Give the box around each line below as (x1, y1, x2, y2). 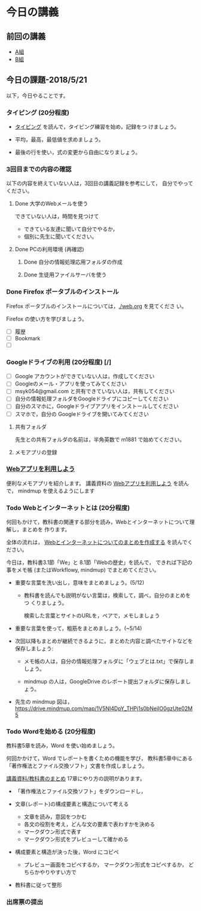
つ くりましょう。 (23, 599, 68, 607)
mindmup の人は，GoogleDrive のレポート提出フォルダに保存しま (23, 678, 186, 685)
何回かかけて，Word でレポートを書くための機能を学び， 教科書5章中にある (6, 755, 193, 762)
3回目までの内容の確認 (6, 165, 72, 174)
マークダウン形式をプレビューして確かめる (23, 835, 129, 843)
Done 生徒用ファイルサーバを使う (23, 271, 107, 279)
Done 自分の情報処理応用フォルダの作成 (23, 258, 123, 266)
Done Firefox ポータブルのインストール (6, 288, 119, 296)
